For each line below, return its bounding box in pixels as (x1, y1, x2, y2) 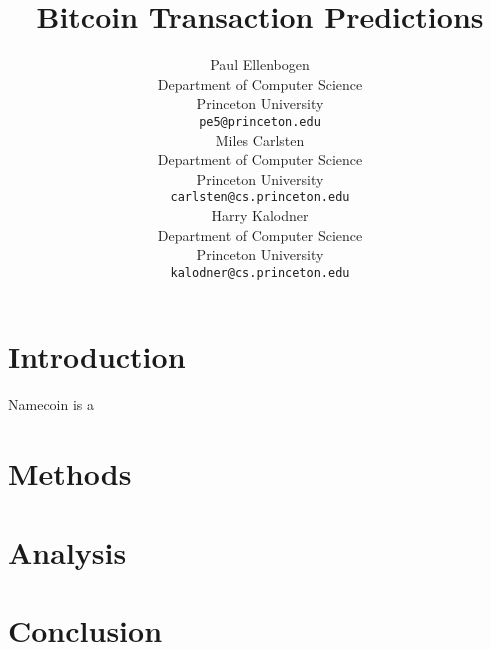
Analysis (8, 531, 127, 572)
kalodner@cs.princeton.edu (170, 265, 350, 280)
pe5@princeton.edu (199, 114, 321, 129)
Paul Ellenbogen (210, 54, 310, 75)
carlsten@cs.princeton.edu (170, 190, 350, 205)
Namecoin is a (8, 394, 95, 415)
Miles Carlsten (215, 129, 305, 150)
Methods (8, 453, 132, 494)
